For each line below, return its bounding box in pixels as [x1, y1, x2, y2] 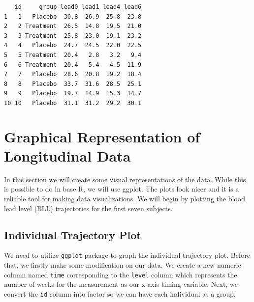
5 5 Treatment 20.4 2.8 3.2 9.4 [4, 51, 142, 58]
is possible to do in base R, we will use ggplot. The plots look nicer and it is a [4, 184, 239, 194]
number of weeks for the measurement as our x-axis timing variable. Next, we [4, 279, 238, 289]
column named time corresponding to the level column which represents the [4, 269, 237, 279]
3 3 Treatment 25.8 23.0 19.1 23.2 [4, 32, 142, 39]
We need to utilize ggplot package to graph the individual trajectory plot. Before [4, 250, 250, 260]
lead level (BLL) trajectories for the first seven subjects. [4, 203, 173, 213]
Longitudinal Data [4, 145, 131, 165]
